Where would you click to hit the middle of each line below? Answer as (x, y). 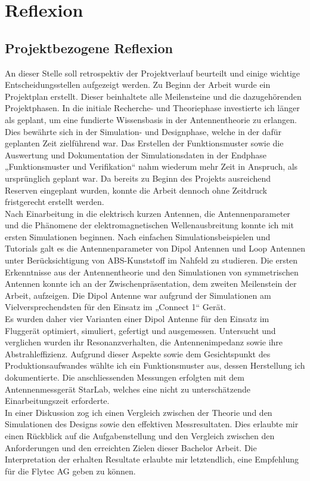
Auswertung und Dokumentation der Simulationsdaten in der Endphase (136, 154)
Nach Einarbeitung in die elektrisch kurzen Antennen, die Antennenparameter (148, 213)
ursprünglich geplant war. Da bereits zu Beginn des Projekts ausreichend (138, 178)
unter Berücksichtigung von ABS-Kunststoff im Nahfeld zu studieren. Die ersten (151, 260)
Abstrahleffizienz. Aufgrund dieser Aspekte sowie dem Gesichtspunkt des (138, 353)
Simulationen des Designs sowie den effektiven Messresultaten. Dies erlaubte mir (152, 424)
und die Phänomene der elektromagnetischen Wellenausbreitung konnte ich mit (150, 225)
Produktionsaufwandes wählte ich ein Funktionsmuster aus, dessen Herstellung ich (155, 365)
